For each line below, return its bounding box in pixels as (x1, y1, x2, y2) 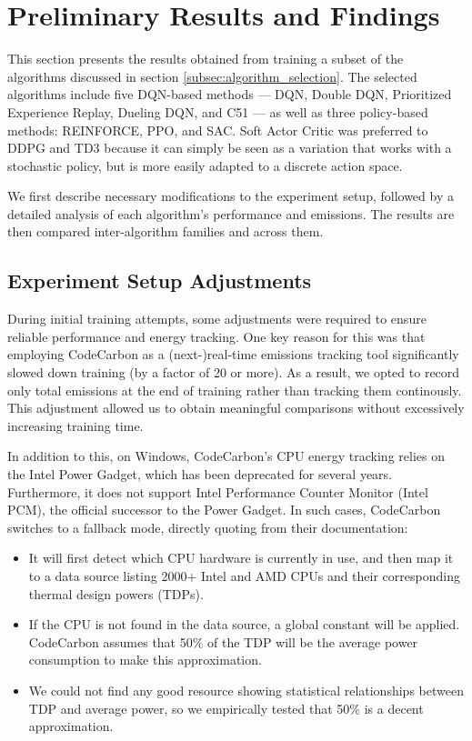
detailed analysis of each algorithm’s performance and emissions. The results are (7, 204, 455, 223)
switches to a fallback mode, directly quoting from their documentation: (7, 517, 408, 536)
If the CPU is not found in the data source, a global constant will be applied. (28, 615, 460, 634)
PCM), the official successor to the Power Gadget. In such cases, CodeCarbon (7, 500, 441, 519)
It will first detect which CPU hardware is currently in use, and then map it (28, 548, 454, 567)
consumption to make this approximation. (28, 650, 262, 669)
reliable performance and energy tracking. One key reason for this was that (7, 326, 426, 345)
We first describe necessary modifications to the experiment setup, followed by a (7, 186, 454, 205)
